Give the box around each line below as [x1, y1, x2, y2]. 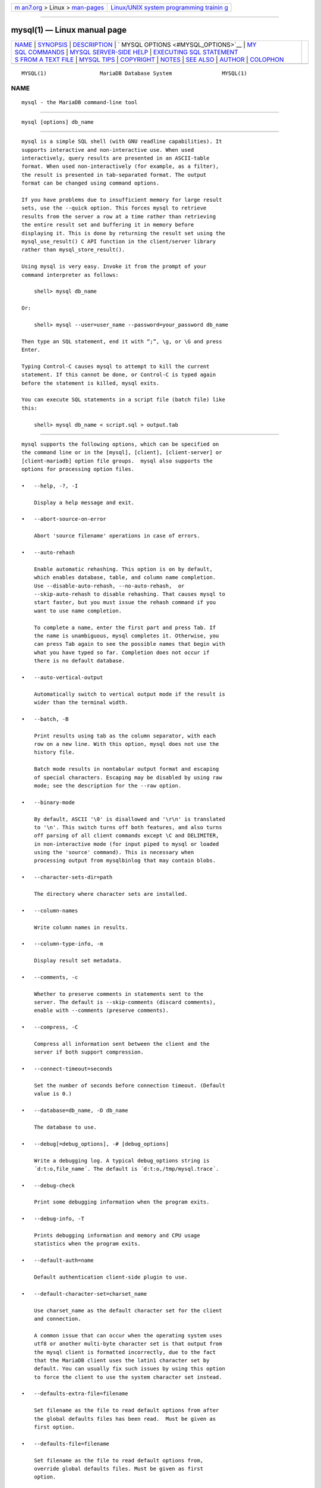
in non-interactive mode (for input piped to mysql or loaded [33, 840, 219, 848]
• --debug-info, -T [21, 1215, 84, 1223]
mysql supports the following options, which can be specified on [21, 440, 219, 448]
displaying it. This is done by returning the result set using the [21, 230, 225, 236]
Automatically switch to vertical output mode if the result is [33, 690, 225, 698]
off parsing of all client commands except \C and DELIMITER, [33, 832, 219, 839]
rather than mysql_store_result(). [21, 246, 125, 253]
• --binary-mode [21, 799, 75, 806]
